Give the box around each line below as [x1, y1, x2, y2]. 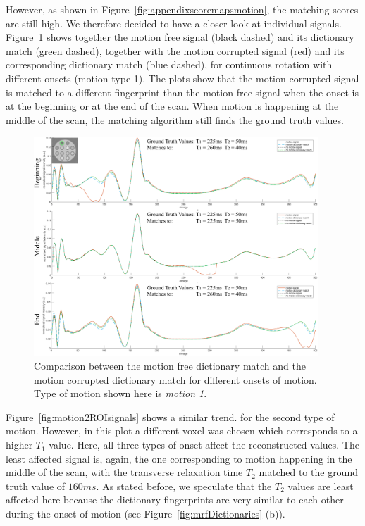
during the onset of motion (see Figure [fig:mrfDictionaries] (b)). [6, 506, 285, 521]
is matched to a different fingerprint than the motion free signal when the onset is [6, 84, 359, 99]
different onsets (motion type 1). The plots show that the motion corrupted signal [6, 70, 359, 85]
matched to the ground [259, 465, 358, 480]
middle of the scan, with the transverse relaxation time [6, 465, 243, 480]
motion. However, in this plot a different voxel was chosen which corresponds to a [6, 423, 358, 438]
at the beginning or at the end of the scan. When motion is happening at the [6, 99, 339, 113]
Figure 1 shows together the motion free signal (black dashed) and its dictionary [6, 30, 354, 44]
